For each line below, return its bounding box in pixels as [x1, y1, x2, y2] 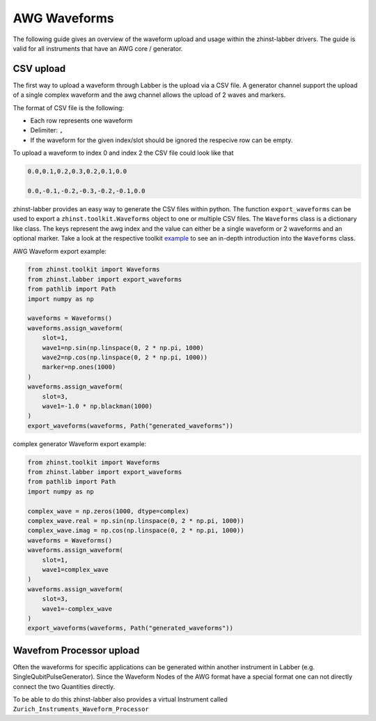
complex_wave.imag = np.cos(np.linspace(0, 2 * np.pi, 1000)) [27, 526, 244, 535]
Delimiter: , [30, 126, 63, 135]
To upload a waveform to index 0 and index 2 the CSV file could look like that [13, 149, 234, 157]
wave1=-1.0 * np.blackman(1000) [42, 402, 153, 410]
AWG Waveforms [13, 10, 114, 26]
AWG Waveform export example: [13, 247, 107, 255]
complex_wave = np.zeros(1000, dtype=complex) [27, 507, 189, 515]
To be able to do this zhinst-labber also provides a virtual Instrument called [13, 695, 228, 704]
